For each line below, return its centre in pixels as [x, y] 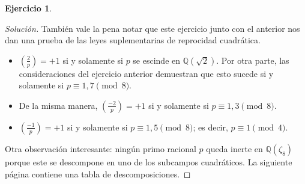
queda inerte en [234, 148]
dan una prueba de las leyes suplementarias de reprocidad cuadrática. [133, 40]
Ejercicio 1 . [29, 8]
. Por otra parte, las [253, 60]
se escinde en [157, 60]
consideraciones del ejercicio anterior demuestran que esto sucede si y [146, 73]
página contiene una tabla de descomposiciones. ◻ [98, 173]
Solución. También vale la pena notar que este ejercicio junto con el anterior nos [152, 28]
